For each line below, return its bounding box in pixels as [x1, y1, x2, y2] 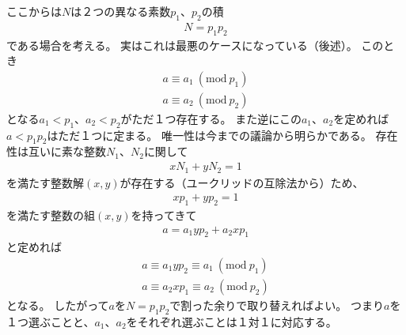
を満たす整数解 [6, 174, 84, 190]
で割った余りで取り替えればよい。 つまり [169, 297, 384, 314]
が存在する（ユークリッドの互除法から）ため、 [120, 174, 364, 190]
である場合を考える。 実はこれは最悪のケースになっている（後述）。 [6, 36, 358, 53]
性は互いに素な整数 [6, 143, 106, 160]
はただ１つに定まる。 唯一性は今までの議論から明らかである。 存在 [47, 126, 398, 143]
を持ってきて [131, 206, 197, 223]
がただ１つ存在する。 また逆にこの [120, 110, 302, 126]
